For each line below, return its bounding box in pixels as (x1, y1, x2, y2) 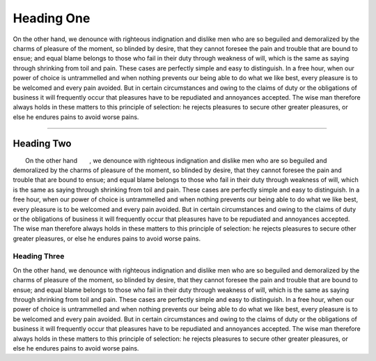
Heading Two (13, 138, 72, 150)
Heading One (13, 10, 91, 26)
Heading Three (13, 252, 65, 261)
